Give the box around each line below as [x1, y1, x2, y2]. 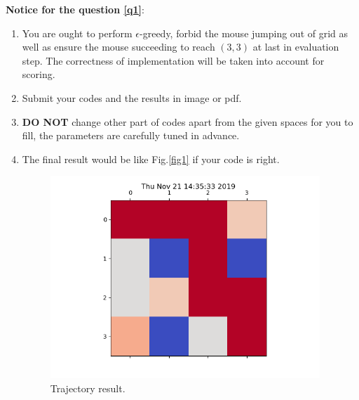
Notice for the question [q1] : [6, 2, 144, 16]
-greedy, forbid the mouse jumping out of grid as [140, 25, 348, 40]
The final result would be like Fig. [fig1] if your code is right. [22, 151, 280, 166]
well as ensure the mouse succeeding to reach [22, 39, 215, 54]
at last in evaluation [252, 39, 339, 54]
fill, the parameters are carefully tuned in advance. [22, 128, 240, 143]
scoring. [22, 67, 55, 82]
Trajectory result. [50, 380, 126, 395]
